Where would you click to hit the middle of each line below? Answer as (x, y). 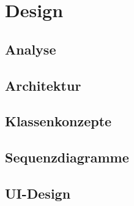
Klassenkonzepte (58, 121)
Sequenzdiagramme (67, 157)
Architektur (43, 85)
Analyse (31, 49)
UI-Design (38, 193)
